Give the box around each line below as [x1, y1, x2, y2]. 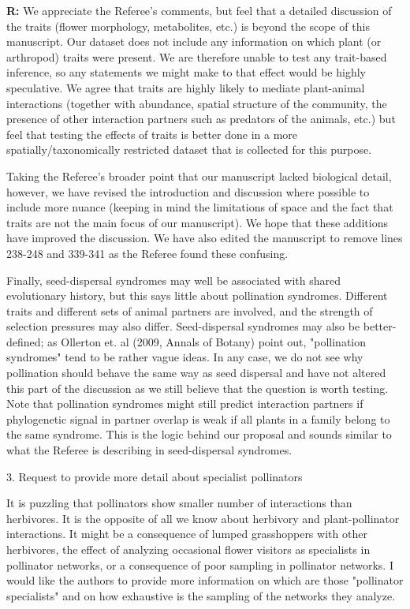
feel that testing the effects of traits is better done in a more [6, 125, 298, 142]
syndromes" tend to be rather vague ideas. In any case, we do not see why [6, 349, 363, 365]
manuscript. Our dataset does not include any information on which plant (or [6, 33, 382, 50]
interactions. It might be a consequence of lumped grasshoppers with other [6, 525, 367, 542]
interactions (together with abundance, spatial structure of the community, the [6, 95, 387, 111]
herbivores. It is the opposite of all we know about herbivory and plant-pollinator [6, 510, 400, 526]
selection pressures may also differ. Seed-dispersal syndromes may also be [6, 318, 360, 334]
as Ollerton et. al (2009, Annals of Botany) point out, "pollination [47, 333, 367, 349]
